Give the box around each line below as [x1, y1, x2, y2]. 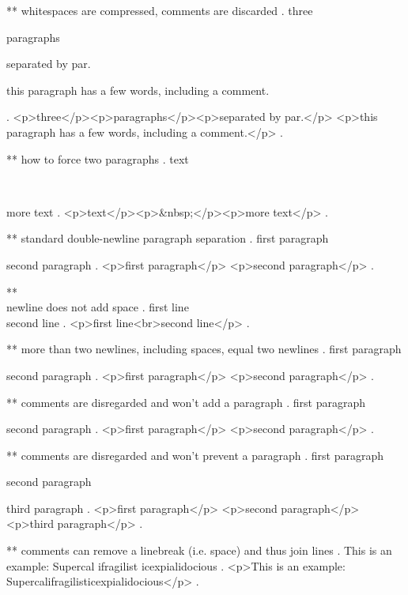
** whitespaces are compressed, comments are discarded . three [6, 2, 313, 18]
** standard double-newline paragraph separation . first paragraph [6, 230, 329, 247]
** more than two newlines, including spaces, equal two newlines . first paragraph [6, 341, 402, 357]
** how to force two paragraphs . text [6, 150, 189, 167]
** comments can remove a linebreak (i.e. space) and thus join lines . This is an [6, 542, 392, 559]
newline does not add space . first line [6, 299, 189, 315]
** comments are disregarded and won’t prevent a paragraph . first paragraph [6, 446, 383, 463]
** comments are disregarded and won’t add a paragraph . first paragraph [6, 394, 366, 410]
